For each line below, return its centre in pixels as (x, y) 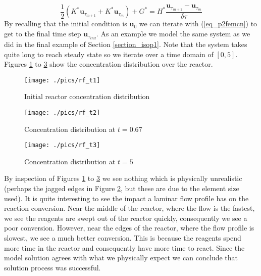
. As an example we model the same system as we (173, 34)
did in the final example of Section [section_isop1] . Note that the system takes (126, 44)
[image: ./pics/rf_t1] (62, 80)
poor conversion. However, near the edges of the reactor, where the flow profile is (129, 228)
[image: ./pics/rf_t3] (62, 145)
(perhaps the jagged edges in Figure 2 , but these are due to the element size (122, 188)
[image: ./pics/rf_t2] (62, 112)
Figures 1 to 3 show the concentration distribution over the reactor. (109, 64)
